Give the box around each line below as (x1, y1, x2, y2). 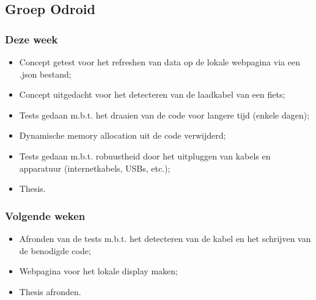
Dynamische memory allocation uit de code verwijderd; (19, 129, 226, 142)
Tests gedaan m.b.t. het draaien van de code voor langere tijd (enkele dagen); (19, 108, 310, 121)
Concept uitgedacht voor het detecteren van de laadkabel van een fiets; (19, 88, 285, 101)
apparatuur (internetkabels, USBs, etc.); (19, 161, 171, 174)
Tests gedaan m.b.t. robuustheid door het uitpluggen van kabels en (19, 149, 271, 162)
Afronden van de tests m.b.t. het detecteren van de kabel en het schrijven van (19, 232, 311, 244)
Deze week (5, 31, 58, 46)
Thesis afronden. (19, 285, 81, 298)
